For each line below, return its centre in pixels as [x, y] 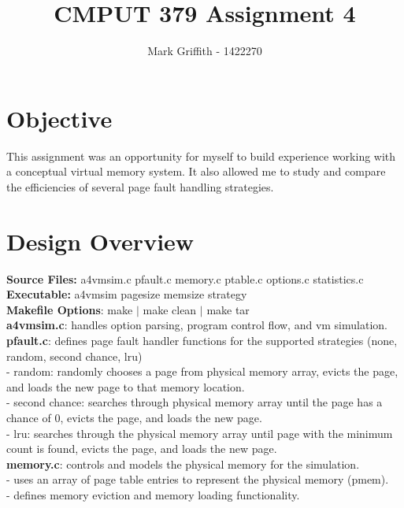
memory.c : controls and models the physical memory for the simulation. [183, 464]
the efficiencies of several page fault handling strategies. [140, 186]
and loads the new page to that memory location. [126, 386]
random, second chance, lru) [74, 356]
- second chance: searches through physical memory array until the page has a [195, 402]
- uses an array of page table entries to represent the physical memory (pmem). [198, 479]
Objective [59, 118]
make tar [228, 309]
